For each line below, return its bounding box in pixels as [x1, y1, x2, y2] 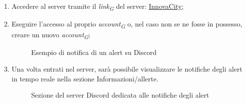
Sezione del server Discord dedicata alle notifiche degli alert [31, 90, 209, 100]
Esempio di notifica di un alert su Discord [31, 47, 157, 57]
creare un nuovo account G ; [11, 29, 90, 41]
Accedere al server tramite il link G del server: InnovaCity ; [11, 1, 184, 12]
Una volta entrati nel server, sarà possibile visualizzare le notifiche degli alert [11, 63, 243, 74]
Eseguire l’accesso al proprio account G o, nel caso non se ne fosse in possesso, [11, 19, 243, 30]
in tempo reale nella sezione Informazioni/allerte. [11, 73, 158, 83]
